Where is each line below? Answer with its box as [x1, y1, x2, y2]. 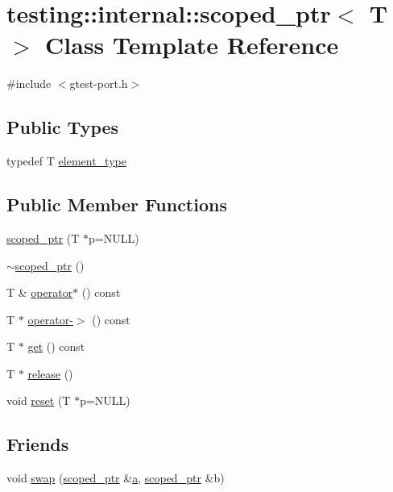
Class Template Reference [45, 28, 339, 61]
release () [27, 365, 73, 382]
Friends [6, 432, 69, 457]
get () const [27, 338, 85, 355]
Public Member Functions [6, 192, 227, 217]
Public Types [6, 115, 119, 140]
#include [6, 75, 52, 92]
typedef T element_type [6, 152, 126, 169]
